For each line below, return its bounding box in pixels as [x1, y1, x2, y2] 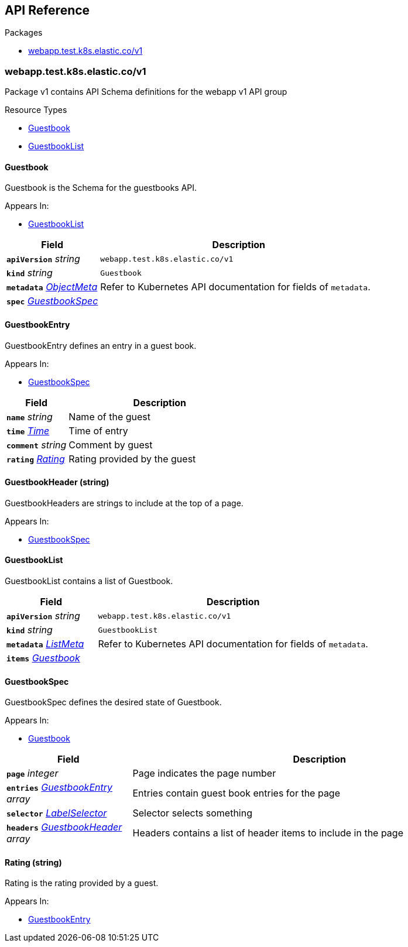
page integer [6, 767, 59, 780]
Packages [5, 28, 43, 38]
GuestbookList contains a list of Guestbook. [5, 576, 173, 586]
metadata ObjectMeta [6, 281, 98, 293]
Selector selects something [132, 807, 252, 819]
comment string [6, 438, 67, 451]
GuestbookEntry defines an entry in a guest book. [5, 340, 197, 351]
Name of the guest [68, 410, 151, 423]
